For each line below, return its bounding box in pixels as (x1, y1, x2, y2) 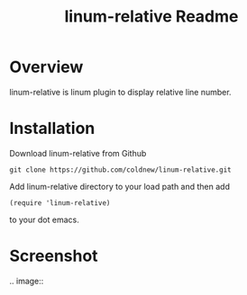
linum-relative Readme (64, 6, 239, 27)
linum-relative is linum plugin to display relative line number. (9, 86, 232, 97)
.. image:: (9, 275, 44, 286)
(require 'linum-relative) (9, 198, 111, 208)
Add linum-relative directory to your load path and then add (9, 181, 230, 192)
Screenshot (9, 246, 98, 266)
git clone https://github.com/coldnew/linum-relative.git (9, 165, 232, 174)
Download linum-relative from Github (9, 147, 147, 158)
